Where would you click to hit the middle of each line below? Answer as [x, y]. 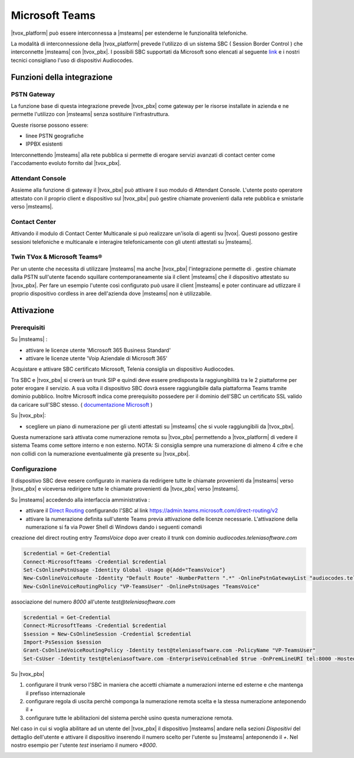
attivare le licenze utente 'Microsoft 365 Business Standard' [98, 350]
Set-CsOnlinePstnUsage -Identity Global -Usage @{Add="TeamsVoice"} [124, 570]
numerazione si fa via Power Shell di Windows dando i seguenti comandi [114, 527]
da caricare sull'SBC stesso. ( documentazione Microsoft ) [82, 404]
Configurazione [34, 469]
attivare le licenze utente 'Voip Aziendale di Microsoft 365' [97, 358]
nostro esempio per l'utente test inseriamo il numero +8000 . [84, 745]
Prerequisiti [28, 327]
